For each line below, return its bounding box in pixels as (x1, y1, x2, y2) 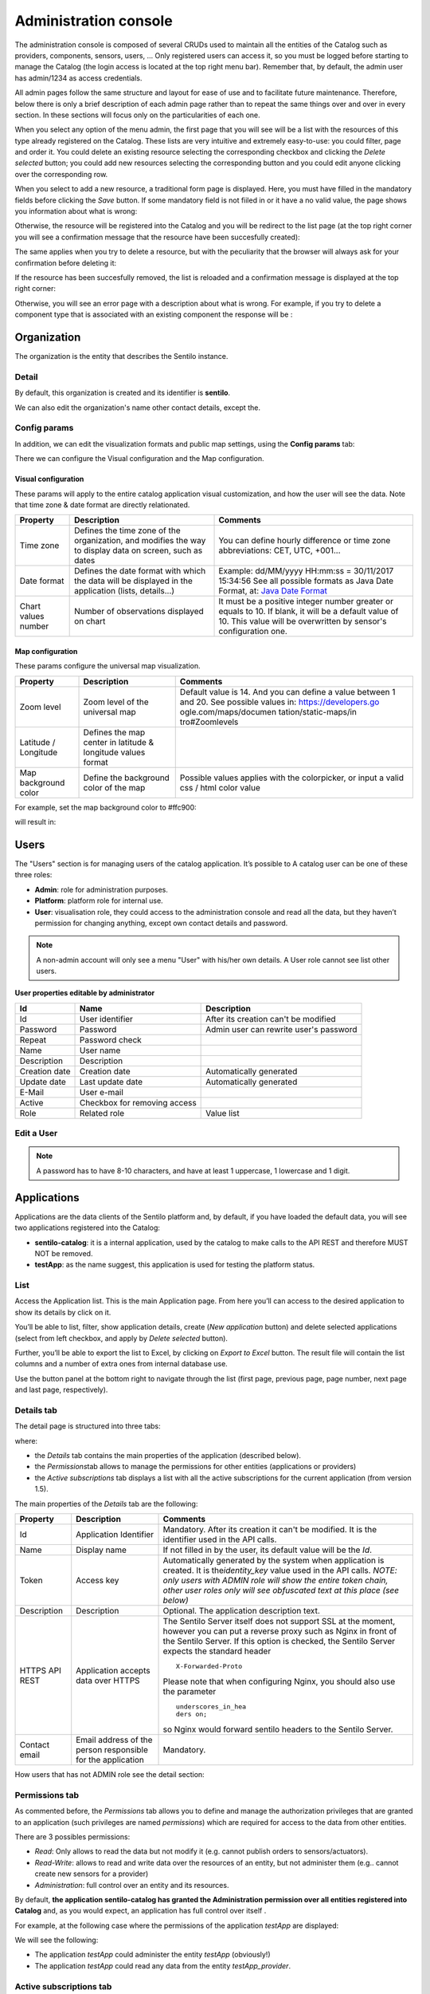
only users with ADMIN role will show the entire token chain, (162, 1575, 389, 1586)
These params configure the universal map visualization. (14, 661, 201, 671)
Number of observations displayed (74, 606, 205, 617)
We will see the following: (14, 1935, 99, 1945)
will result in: (14, 818, 57, 827)
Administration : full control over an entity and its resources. (34, 1880, 229, 1890)
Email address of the (76, 1735, 153, 1746)
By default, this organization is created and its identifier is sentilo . (14, 388, 231, 398)
